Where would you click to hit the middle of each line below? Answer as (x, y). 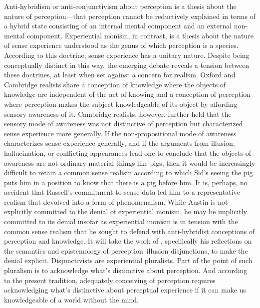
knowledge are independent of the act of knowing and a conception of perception (127, 94)
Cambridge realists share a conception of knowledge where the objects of (115, 84)
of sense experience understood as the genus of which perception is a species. (121, 45)
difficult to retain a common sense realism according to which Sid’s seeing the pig (129, 172)
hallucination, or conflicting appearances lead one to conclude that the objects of (128, 153)
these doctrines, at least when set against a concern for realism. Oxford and (120, 75)
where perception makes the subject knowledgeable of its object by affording (121, 104)
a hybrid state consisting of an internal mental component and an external (118, 26)
